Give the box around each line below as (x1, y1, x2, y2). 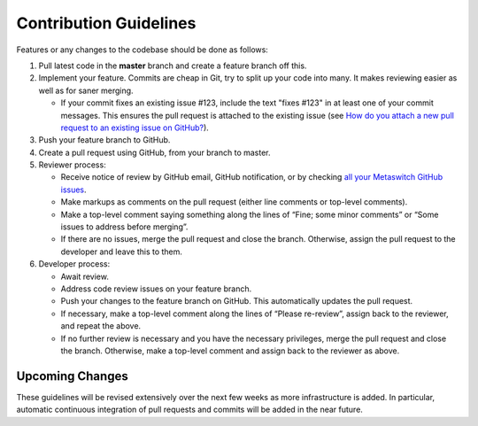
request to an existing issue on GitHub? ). (60, 122, 210, 133)
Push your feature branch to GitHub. (38, 135, 171, 145)
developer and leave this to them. (60, 246, 183, 257)
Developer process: (38, 259, 111, 269)
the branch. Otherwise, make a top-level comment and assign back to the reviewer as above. (60, 345, 400, 356)
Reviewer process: (38, 159, 106, 170)
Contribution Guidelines (16, 13, 197, 33)
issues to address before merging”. (60, 221, 189, 232)
